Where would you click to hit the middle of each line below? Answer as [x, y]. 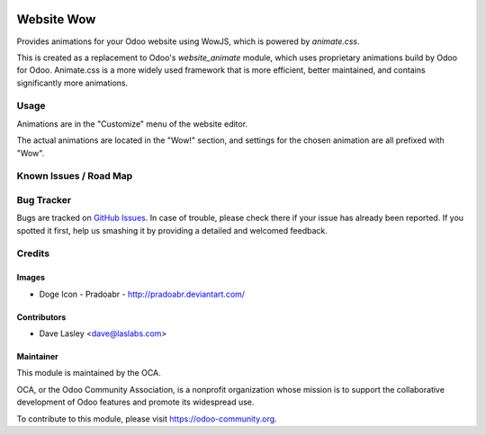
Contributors [41, 317]
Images [31, 278]
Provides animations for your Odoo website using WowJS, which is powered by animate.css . [188, 41]
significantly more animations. [72, 83]
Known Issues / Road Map [75, 176]
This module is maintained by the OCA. [89, 373]
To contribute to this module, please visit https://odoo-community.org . [147, 419]
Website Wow [56, 19]
